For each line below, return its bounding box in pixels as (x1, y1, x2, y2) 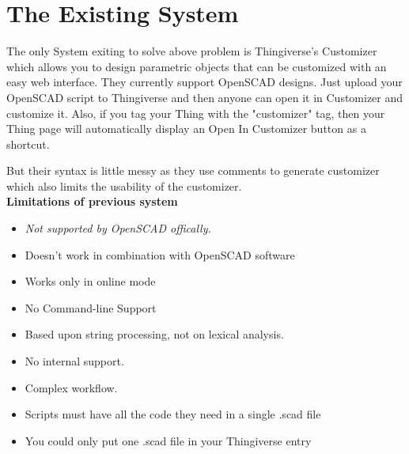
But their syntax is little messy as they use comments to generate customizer (6, 162, 380, 179)
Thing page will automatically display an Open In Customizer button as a (6, 120, 366, 137)
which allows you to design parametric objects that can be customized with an (6, 58, 387, 74)
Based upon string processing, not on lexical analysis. (25, 326, 284, 342)
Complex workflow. (25, 379, 118, 395)
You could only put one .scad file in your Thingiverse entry (25, 432, 312, 448)
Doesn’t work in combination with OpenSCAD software (25, 246, 295, 263)
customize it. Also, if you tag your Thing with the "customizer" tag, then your (6, 104, 385, 121)
